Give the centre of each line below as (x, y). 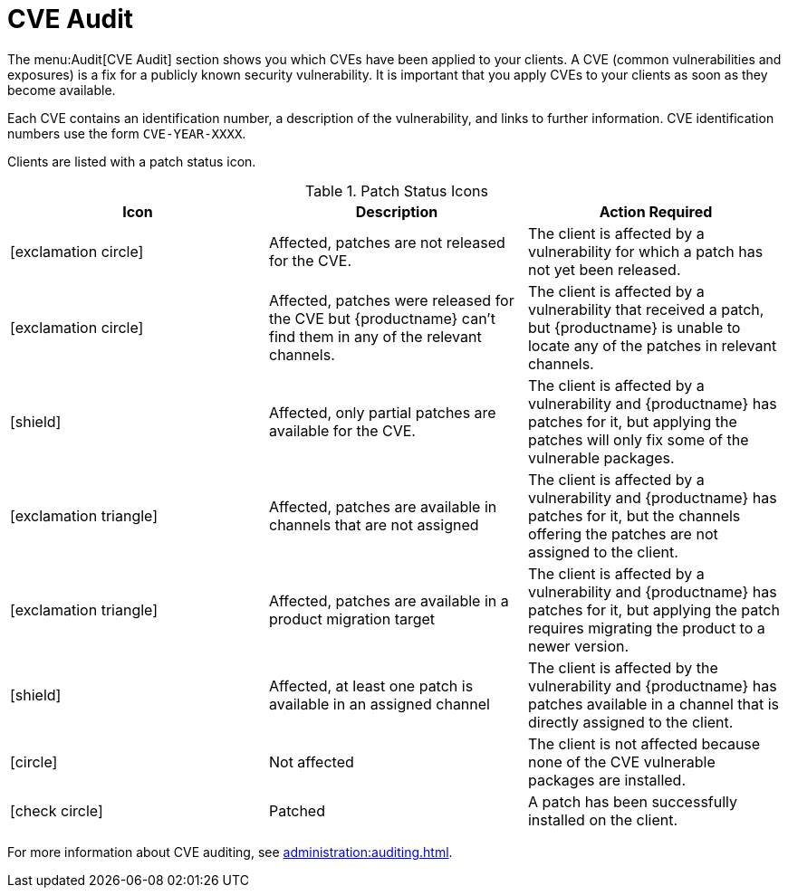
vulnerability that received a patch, (646, 309)
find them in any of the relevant (375, 336)
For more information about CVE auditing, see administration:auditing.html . (230, 852)
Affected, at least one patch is (371, 686)
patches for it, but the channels (634, 515)
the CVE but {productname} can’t (382, 318)
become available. (62, 90)
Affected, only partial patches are (382, 412)
